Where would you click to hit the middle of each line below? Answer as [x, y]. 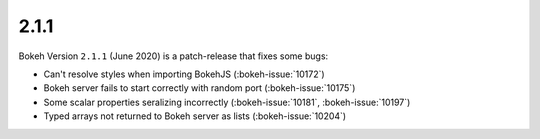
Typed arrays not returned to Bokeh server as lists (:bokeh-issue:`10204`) [195, 116]
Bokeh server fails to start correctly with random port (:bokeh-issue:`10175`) [199, 88]
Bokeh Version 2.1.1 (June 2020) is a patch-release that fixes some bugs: [173, 56]
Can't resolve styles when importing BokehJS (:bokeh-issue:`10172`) [184, 74]
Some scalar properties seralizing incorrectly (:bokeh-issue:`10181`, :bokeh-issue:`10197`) [227, 102]
